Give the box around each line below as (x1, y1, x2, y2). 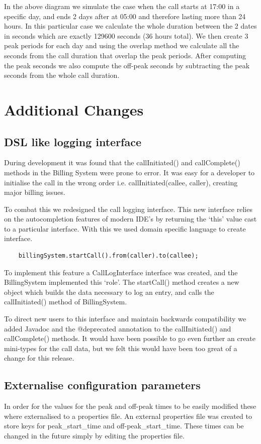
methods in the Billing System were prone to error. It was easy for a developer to (4, 167, 255, 177)
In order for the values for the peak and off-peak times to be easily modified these (4, 401, 256, 411)
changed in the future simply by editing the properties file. (4, 430, 185, 440)
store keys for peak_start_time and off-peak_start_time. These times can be (4, 420, 244, 431)
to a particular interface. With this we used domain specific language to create (4, 223, 246, 234)
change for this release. (4, 353, 74, 363)
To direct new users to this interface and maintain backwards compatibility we (4, 313, 246, 324)
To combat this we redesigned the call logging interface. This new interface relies (4, 203, 252, 214)
